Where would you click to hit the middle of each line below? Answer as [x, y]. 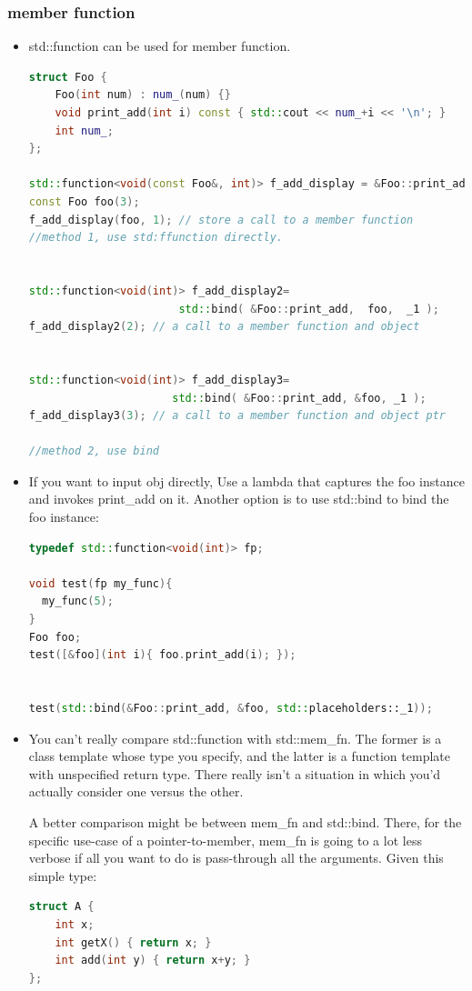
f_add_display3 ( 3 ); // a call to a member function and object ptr [237, 416]
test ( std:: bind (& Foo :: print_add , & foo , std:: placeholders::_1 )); [231, 708]
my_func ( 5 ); [78, 601]
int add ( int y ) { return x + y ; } [153, 961]
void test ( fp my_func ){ [100, 583]
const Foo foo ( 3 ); [84, 201]
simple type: [63, 875]
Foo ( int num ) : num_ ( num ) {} [143, 95]
